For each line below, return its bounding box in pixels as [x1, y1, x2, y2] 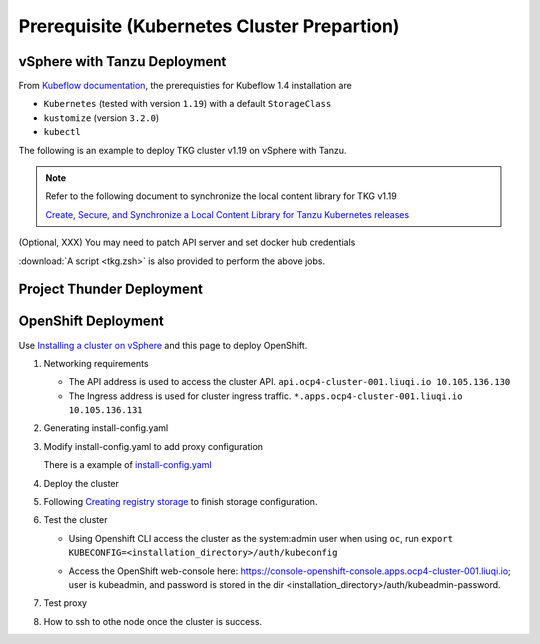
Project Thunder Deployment [18, 281, 204, 298]
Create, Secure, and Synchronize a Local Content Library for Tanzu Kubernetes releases [45, 208, 410, 220]
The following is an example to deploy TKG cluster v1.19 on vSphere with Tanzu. [18, 144, 347, 156]
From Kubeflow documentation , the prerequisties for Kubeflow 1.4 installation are [18, 80, 352, 92]
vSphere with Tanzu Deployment [18, 53, 227, 70]
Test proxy [43, 597, 88, 609]
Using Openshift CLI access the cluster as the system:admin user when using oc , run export [68, 532, 454, 544]
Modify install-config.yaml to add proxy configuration [43, 440, 264, 452]
